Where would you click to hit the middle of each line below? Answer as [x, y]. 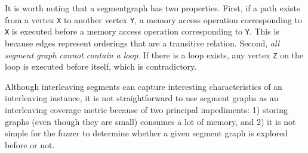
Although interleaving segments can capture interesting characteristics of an [144, 86]
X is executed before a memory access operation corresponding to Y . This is [142, 31]
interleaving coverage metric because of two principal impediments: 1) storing [147, 109]
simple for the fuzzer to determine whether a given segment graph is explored [147, 133]
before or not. [30, 144]
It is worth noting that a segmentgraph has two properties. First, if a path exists [153, 8]
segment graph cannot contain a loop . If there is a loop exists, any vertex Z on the [154, 54]
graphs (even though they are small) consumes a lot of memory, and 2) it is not [150, 121]
